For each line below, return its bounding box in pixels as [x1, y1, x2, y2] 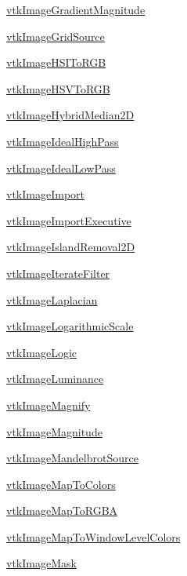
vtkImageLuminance [6, 370, 104, 387]
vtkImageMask [6, 555, 77, 571]
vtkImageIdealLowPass [6, 159, 116, 176]
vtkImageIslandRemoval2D [6, 239, 135, 255]
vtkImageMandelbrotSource [6, 450, 138, 466]
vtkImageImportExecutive [6, 212, 131, 228]
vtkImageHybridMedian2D [6, 107, 135, 123]
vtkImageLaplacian [6, 291, 98, 308]
